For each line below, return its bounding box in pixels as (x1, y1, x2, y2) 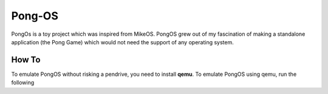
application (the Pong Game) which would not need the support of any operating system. (11, 38, 234, 45)
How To (11, 55, 41, 65)
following (11, 79, 35, 86)
